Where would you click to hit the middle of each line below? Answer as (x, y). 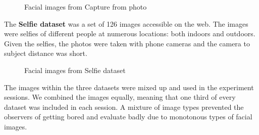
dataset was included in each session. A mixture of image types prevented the (124, 107)
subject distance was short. (46, 53)
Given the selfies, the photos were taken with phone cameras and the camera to (127, 43)
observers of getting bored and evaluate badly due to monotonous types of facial (128, 117)
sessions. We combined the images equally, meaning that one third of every (120, 97)
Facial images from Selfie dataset (75, 70)
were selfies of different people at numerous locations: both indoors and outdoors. (130, 33)
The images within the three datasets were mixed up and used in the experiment (129, 87)
